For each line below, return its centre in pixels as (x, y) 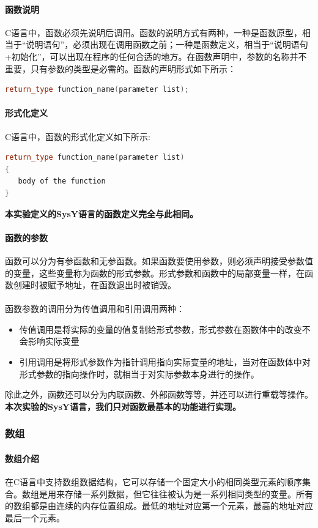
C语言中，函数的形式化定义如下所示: (78, 136)
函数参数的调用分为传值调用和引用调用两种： (95, 309)
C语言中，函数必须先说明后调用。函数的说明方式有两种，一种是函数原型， (154, 32)
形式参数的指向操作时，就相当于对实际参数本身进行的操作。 (139, 374)
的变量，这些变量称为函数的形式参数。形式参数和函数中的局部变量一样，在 (155, 273)
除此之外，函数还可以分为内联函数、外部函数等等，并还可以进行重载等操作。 (159, 394)
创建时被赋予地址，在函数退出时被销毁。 (94, 285)
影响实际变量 (54, 341)
